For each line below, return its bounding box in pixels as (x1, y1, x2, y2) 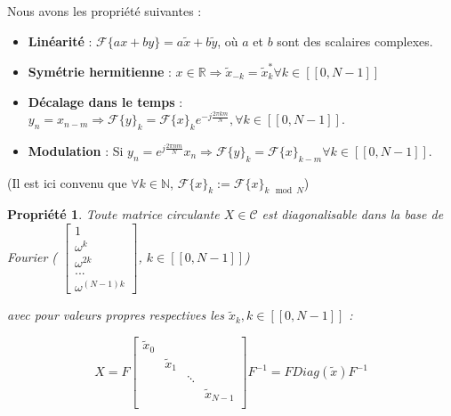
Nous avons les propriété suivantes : (7, 2, 202, 20)
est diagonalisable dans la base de (262, 205, 444, 224)
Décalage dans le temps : (28, 92, 183, 110)
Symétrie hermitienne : (28, 61, 172, 80)
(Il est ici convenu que (7, 173, 127, 192)
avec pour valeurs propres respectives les (7, 306, 224, 324)
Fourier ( (7, 248, 58, 266)
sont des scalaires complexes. (277, 31, 433, 50)
